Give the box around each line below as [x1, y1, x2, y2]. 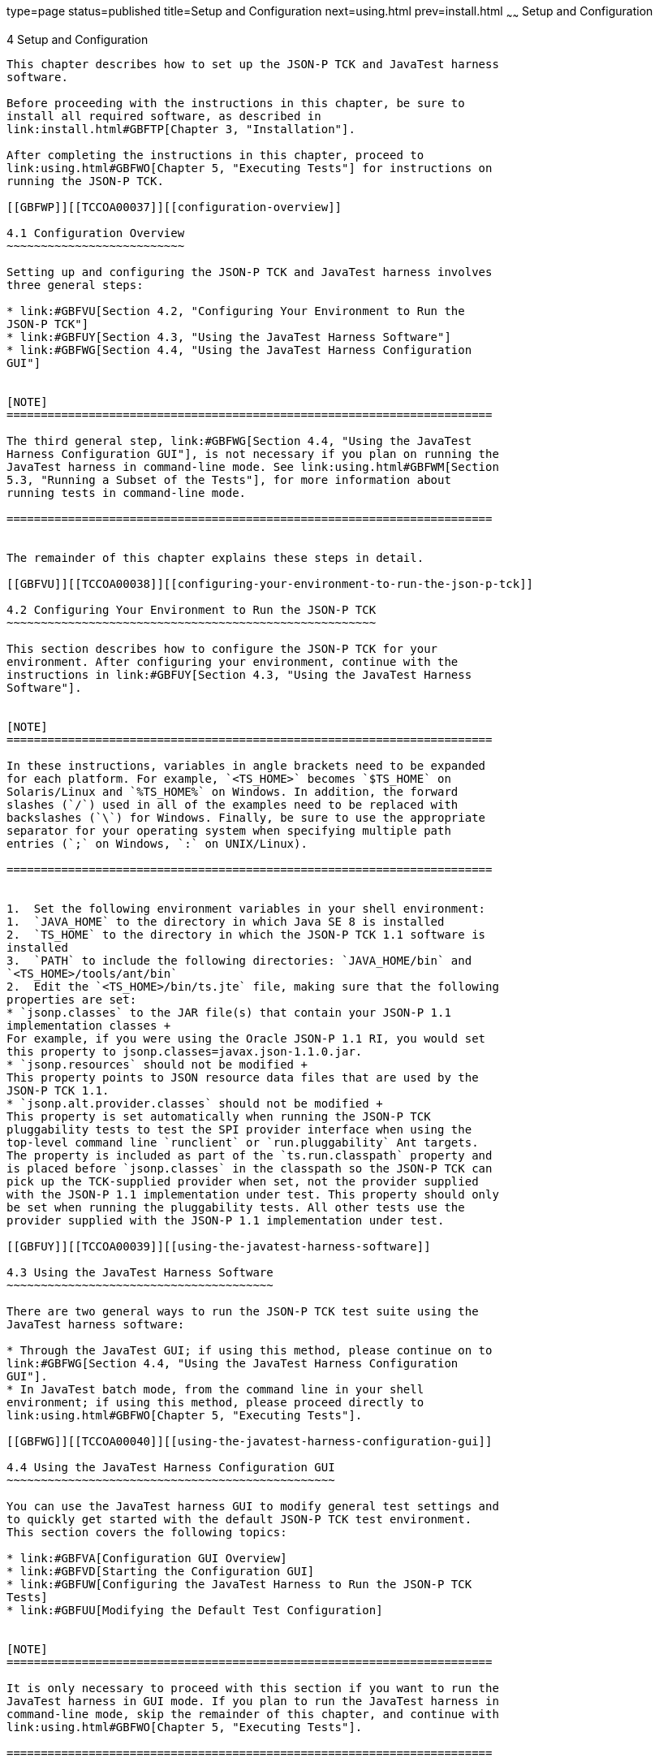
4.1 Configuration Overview [6, 226, 185, 240]
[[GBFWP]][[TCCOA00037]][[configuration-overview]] [6, 200, 342, 214]
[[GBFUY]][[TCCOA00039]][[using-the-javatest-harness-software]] [6, 1239, 431, 1253]
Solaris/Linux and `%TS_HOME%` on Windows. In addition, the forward [6, 784, 459, 798]
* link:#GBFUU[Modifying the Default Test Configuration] [6, 1603, 383, 1617]
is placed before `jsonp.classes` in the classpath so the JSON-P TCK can [6, 1161, 493, 1175]
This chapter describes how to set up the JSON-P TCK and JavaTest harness [6, 57, 499, 71]
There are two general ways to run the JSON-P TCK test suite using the [6, 1304, 479, 1318]
